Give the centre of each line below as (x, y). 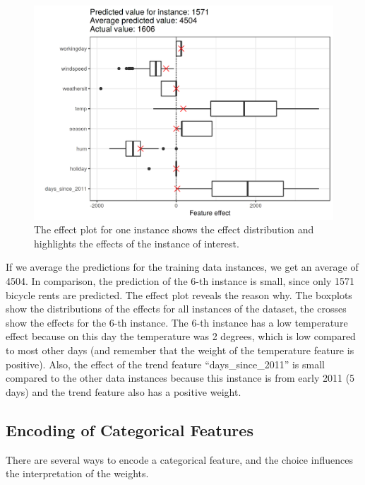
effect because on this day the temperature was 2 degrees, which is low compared (181, 336)
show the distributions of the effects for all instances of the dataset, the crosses (176, 309)
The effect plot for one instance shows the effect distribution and (174, 229)
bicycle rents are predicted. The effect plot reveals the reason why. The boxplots (179, 294)
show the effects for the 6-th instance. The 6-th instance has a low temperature (177, 322)
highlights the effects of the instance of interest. (137, 243)
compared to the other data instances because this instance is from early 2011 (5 (180, 378)
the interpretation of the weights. (77, 473)
